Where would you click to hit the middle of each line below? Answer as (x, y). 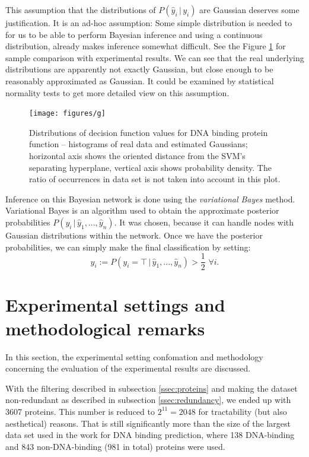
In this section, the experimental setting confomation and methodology (134, 356)
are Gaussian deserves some (249, 9)
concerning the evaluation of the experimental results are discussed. (128, 368)
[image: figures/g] (67, 114)
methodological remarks (105, 328)
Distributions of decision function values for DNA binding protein (149, 132)
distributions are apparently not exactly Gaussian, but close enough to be (139, 69)
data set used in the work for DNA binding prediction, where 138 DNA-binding (150, 435)
